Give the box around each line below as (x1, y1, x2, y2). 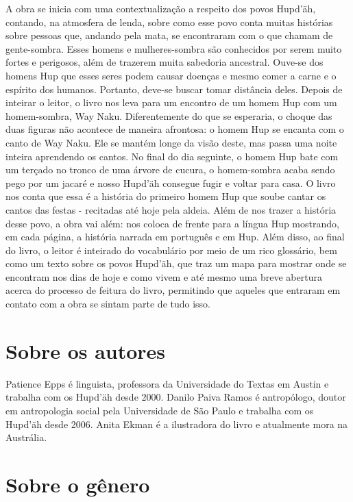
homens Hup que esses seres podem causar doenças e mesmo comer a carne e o (5, 68, 337, 82)
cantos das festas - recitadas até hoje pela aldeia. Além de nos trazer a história (5, 202, 337, 216)
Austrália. (5, 430, 47, 444)
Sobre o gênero (5, 470, 150, 498)
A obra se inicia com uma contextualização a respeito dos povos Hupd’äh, (5, 1, 316, 15)
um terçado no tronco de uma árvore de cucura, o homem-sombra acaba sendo (5, 162, 335, 177)
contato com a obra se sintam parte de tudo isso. (5, 297, 211, 311)
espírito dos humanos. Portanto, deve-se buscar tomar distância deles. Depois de (5, 81, 343, 96)
